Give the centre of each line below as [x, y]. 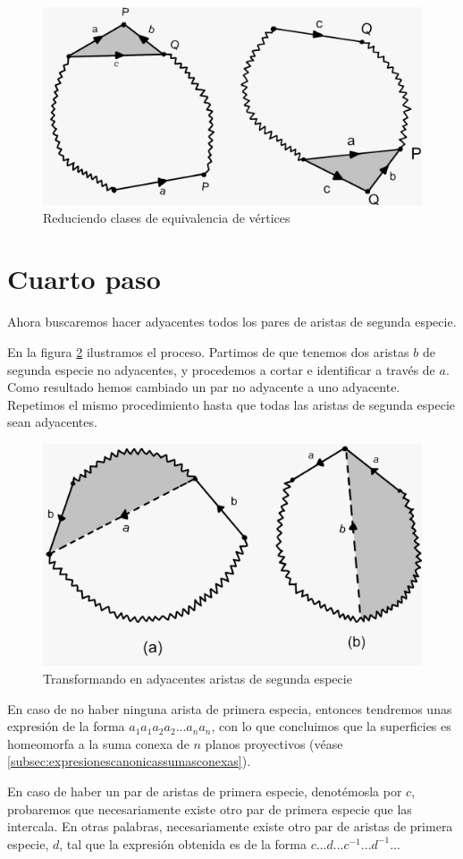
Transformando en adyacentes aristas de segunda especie [198, 679]
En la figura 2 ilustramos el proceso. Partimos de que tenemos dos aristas [208, 352]
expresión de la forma [66, 726]
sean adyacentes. [52, 422]
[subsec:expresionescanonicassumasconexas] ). [129, 761]
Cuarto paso [84, 279]
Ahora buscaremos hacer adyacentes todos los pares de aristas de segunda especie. [232, 322]
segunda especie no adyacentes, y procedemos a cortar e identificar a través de [221, 369]
